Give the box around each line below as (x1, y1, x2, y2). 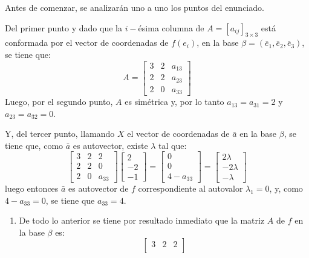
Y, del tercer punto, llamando (5, 127, 115, 140)
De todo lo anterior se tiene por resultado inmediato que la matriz (19, 214, 265, 227)
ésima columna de (138, 21, 204, 34)
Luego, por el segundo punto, (5, 95, 113, 108)
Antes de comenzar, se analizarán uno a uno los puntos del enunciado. (5, 1, 264, 13)
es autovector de (68, 181, 129, 194)
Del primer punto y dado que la (5, 21, 122, 34)
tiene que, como (5, 139, 63, 151)
